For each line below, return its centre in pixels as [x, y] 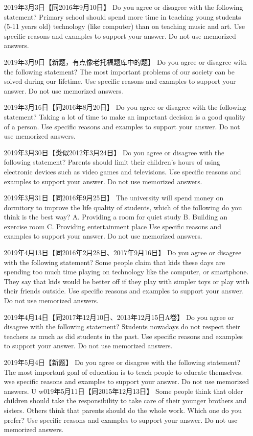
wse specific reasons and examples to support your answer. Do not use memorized [126, 381]
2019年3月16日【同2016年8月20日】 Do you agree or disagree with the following [125, 107]
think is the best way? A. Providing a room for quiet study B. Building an [116, 217]
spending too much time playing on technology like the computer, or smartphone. [126, 272]
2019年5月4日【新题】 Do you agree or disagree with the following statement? [122, 362]
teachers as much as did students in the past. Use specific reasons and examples [124, 336]
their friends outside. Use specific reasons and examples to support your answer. [124, 291]
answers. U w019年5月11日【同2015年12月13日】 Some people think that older [124, 391]
